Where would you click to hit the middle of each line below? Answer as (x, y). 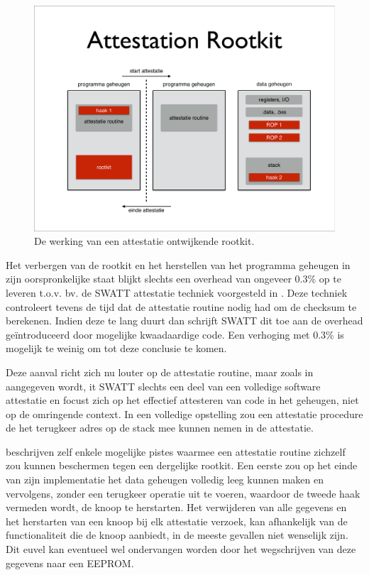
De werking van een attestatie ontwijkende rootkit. (144, 241)
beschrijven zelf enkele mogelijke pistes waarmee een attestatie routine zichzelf (176, 451)
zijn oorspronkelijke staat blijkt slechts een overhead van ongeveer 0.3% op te (174, 279)
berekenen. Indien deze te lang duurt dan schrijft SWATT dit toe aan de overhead (184, 321)
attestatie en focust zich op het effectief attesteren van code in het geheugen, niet (182, 400)
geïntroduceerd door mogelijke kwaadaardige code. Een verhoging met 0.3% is (175, 334)
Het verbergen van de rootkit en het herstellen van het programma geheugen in (178, 264)
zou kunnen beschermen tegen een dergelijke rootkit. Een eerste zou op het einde (182, 465)
